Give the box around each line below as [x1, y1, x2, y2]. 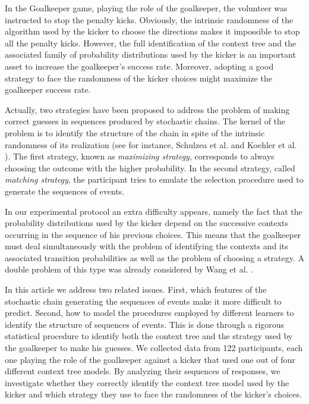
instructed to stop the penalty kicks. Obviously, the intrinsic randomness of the [5, 13, 294, 26]
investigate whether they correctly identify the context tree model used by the [5, 376, 289, 389]
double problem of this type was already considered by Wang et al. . [5, 263, 254, 275]
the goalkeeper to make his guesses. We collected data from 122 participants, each [5, 342, 303, 354]
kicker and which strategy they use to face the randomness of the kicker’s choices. [5, 388, 302, 400]
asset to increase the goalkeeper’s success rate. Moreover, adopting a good [5, 59, 274, 72]
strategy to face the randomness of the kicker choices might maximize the [5, 71, 272, 84]
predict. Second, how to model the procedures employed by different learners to [5, 306, 294, 319]
